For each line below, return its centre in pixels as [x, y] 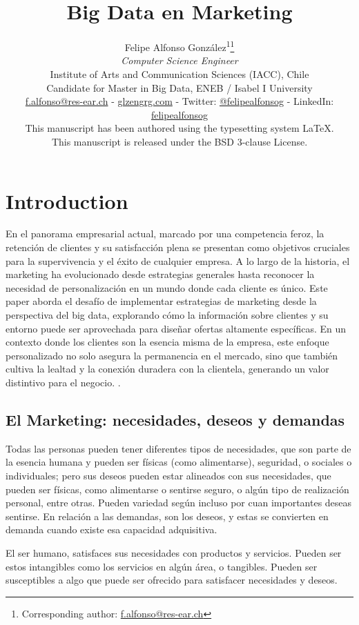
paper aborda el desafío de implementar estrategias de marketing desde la [161, 301]
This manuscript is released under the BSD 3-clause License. [179, 141]
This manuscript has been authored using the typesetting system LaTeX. [179, 128]
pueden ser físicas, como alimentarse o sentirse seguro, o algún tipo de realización [177, 489]
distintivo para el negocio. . [63, 382]
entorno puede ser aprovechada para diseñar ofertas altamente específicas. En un [176, 328]
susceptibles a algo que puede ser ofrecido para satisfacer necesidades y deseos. [172, 580]
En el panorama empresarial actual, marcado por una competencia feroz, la [165, 234]
